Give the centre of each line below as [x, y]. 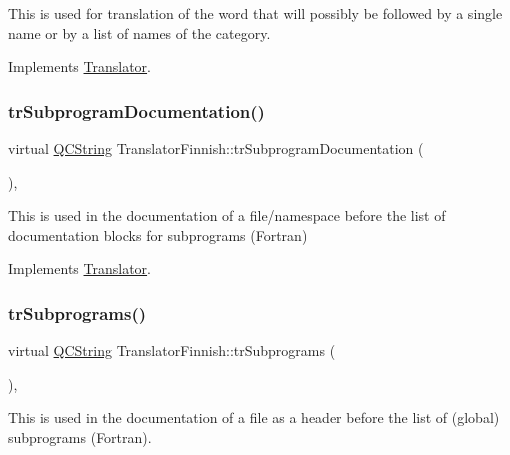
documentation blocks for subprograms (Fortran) [158, 234]
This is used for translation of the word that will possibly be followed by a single [255, 13]
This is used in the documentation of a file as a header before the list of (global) [254, 417]
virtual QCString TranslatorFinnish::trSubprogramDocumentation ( [216, 148]
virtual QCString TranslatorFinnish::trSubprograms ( [172, 350]
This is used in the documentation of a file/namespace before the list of [227, 215]
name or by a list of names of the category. [139, 32]
